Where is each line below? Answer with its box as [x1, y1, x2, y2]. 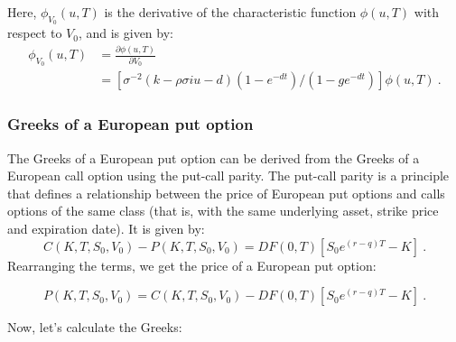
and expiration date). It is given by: [7, 219, 205, 238]
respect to [7, 23, 62, 42]
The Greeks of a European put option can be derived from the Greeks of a [7, 148, 420, 167]
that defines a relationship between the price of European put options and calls [7, 183, 445, 202]
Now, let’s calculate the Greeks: [7, 318, 182, 337]
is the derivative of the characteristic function [104, 3, 357, 21]
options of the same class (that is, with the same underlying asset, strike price [7, 201, 439, 220]
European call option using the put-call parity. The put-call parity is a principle [7, 166, 450, 185]
